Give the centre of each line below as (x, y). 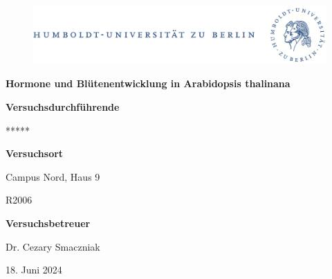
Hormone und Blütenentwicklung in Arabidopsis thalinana (148, 83)
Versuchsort (35, 153)
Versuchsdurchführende (63, 107)
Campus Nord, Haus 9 (53, 176)
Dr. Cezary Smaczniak (53, 246)
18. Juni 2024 (34, 270)
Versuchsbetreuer (48, 223)
